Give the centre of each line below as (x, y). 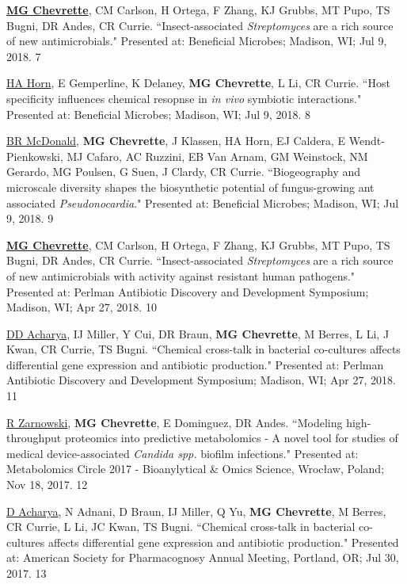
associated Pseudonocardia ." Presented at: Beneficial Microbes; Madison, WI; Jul (203, 202)
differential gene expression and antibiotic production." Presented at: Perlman (195, 364)
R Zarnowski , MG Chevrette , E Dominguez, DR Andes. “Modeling (175, 422)
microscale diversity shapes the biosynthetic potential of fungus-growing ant (190, 187)
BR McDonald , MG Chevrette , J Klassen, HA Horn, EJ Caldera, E (176, 141)
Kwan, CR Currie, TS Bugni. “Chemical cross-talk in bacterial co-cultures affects (203, 349)
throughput (34, 438)
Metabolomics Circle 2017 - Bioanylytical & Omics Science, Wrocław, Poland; (196, 469)
